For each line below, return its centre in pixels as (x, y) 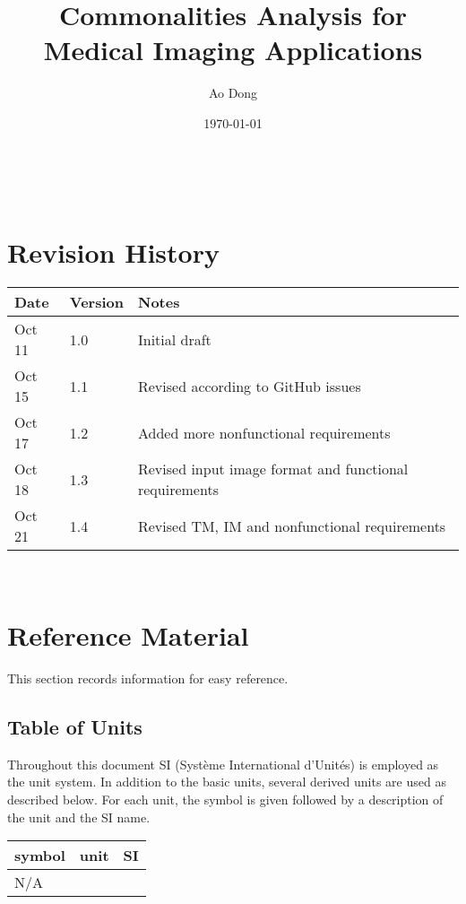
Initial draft (174, 339)
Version (96, 302)
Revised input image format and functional (273, 469)
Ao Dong (233, 93)
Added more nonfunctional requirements (264, 432)
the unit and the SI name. (79, 817)
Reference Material (128, 635)
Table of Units (75, 726)
